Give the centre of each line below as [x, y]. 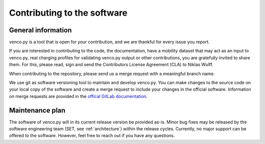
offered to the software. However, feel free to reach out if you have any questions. [92, 136]
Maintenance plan [37, 110]
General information [40, 30]
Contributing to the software [68, 13]
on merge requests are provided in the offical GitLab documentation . [78, 96]
